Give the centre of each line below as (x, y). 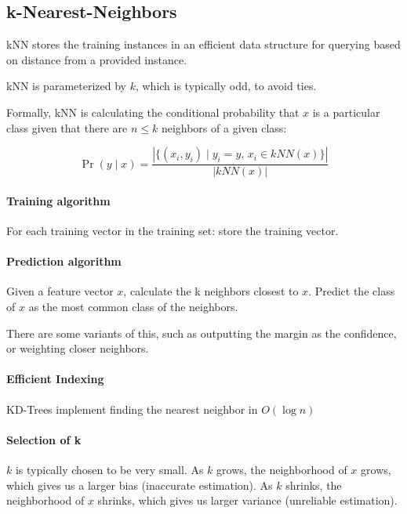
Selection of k (44, 439)
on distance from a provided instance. (97, 59)
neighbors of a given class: (224, 127)
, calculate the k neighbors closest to (211, 291)
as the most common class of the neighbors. (133, 306)
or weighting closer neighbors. (78, 348)
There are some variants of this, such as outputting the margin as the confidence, (202, 333)
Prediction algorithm (64, 261)
